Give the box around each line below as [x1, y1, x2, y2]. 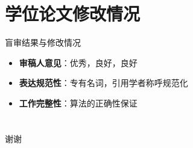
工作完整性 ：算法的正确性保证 [19, 96, 138, 109]
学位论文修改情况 [5, 1, 141, 26]
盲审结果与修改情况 [5, 36, 81, 49]
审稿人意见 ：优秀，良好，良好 [19, 56, 138, 69]
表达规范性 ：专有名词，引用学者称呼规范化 [19, 76, 188, 89]
